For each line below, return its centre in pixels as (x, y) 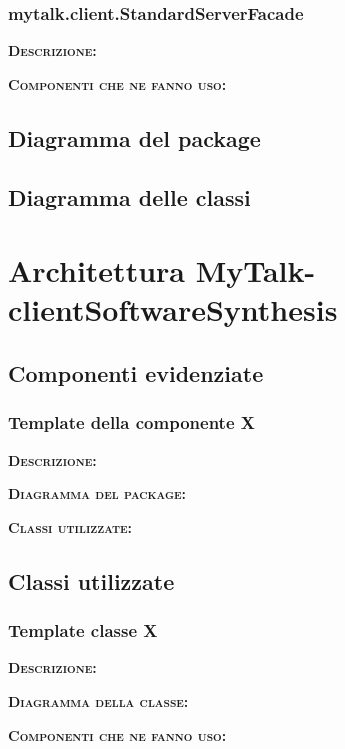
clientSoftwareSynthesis (173, 309)
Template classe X (83, 630)
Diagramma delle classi (129, 196)
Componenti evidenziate (136, 372)
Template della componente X (131, 422)
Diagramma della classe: (98, 700)
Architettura (96, 270)
